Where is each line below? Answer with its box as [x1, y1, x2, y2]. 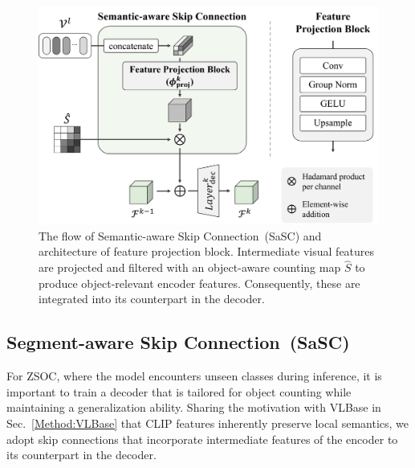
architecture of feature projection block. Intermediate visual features [39, 243, 375, 260]
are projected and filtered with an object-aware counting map [39, 259, 341, 276]
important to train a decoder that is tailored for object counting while [6, 383, 352, 400]
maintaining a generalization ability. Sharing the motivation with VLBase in [6, 399, 381, 416]
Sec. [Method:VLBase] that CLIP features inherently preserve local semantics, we [6, 414, 409, 431]
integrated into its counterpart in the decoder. [39, 290, 265, 307]
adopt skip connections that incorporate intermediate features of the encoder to [6, 430, 398, 447]
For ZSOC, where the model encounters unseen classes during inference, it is [6, 367, 382, 384]
